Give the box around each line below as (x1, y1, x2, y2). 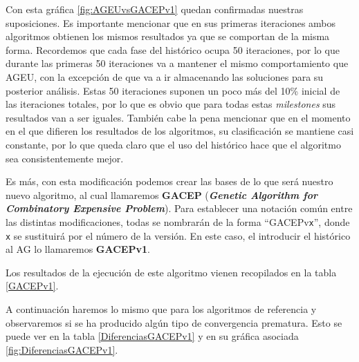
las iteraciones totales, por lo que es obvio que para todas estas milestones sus (6, 97, 336, 111)
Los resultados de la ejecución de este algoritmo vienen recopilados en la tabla (6, 265, 337, 279)
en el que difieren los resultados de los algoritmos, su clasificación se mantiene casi (6, 124, 354, 138)
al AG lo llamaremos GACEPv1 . (6, 242, 150, 256)
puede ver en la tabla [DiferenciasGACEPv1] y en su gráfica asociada (6, 329, 299, 343)
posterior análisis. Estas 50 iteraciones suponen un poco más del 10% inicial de (6, 83, 340, 97)
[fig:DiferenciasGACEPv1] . (6, 342, 118, 356)
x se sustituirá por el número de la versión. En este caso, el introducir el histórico (6, 228, 351, 242)
